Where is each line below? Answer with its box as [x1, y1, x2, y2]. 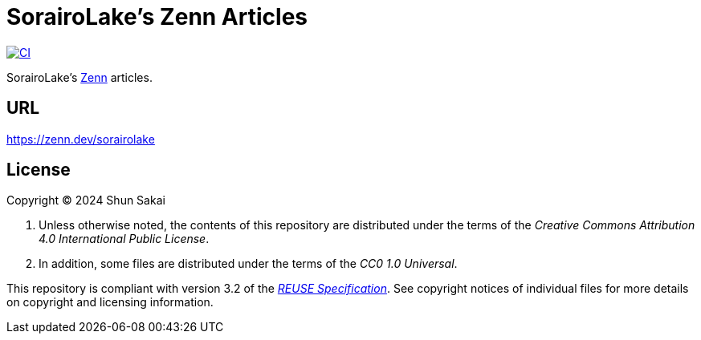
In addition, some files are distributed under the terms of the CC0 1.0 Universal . [39, 257, 458, 271]
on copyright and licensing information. [6, 295, 214, 310]
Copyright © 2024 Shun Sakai [6, 193, 165, 208]
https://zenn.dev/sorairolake [6, 132, 155, 146]
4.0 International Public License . [39, 232, 210, 246]
